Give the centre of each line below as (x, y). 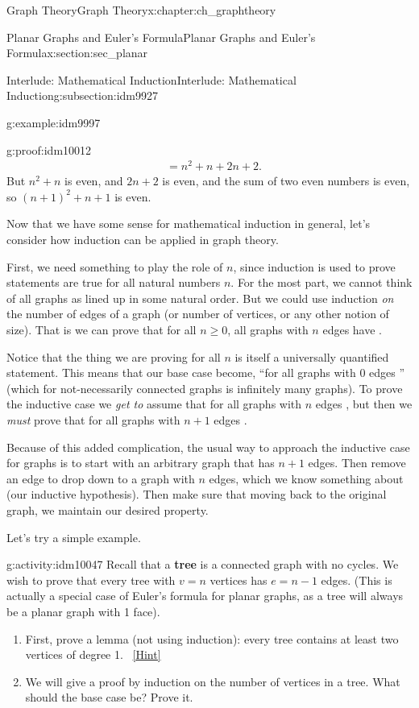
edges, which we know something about (306, 478)
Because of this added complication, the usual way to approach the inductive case (208, 447)
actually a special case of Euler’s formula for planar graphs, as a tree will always (205, 596)
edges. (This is (357, 580)
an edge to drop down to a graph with (101, 478)
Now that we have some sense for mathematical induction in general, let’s (189, 224)
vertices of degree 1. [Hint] (93, 654)
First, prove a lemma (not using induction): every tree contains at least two (212, 638)
